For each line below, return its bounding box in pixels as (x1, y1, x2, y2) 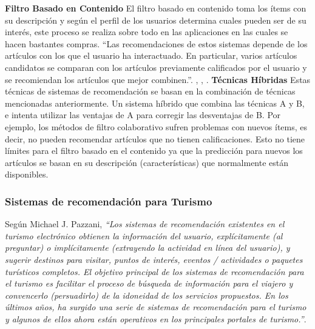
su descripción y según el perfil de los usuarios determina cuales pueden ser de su (5, 13, 307, 26)
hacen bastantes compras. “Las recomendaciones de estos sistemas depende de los (5, 37, 308, 50)
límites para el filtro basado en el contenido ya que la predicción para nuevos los (5, 144, 303, 157)
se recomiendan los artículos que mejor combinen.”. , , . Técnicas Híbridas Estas (5, 73, 311, 85)
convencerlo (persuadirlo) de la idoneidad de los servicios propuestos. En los (5, 288, 288, 301)
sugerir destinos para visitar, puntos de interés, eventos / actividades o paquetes (5, 253, 303, 265)
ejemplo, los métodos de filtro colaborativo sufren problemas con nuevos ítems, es (5, 120, 308, 133)
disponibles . (5, 168, 49, 181)
